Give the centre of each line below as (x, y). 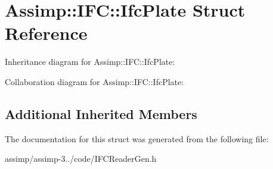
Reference (46, 33)
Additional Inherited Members (101, 113)
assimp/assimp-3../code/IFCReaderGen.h (81, 159)
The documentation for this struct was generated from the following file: (137, 138)
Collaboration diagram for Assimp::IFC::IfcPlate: (94, 81)
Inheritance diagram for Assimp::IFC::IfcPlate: (90, 62)
